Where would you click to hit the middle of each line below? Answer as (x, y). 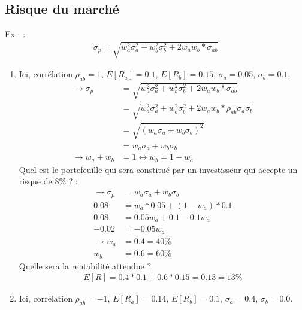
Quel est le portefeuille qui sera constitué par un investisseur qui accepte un (158, 169)
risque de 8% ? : (48, 181)
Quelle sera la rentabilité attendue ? (85, 265)
